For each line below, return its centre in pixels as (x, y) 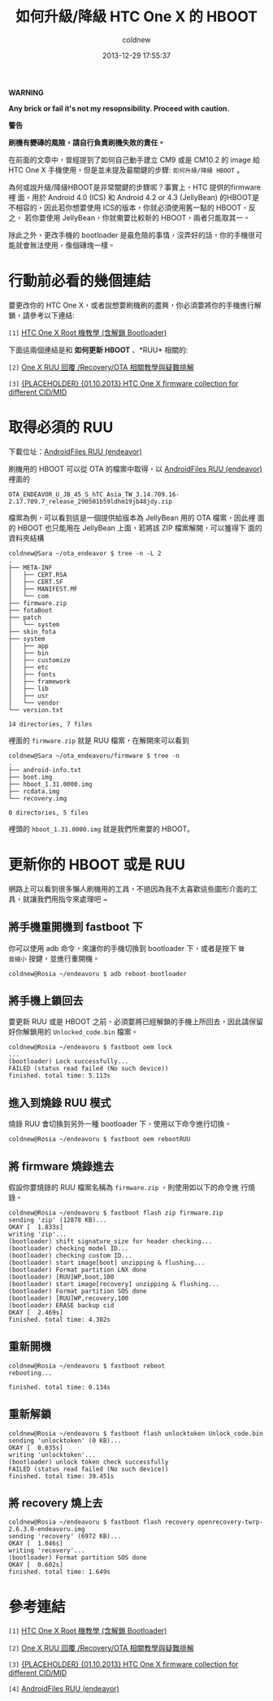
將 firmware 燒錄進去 (61, 1166)
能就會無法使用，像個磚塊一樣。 (62, 245)
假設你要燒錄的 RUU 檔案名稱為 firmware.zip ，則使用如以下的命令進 (124, 1187)
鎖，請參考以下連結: (42, 315)
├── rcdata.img (34, 791)
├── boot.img (30, 777)
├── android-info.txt (45, 770)
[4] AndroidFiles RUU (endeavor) (64, 1689)
